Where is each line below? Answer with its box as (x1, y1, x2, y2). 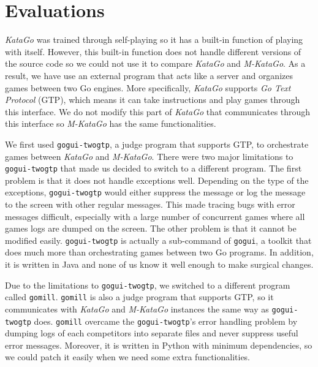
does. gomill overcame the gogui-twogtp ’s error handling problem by (34, 314, 298, 327)
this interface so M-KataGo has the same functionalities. (5, 117, 216, 130)
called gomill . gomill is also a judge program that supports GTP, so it (5, 290, 274, 303)
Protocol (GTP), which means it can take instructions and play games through (5, 93, 300, 106)
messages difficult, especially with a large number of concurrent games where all (5, 210, 305, 222)
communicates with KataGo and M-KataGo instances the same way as (5, 302, 269, 315)
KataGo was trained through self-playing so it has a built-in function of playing (5, 33, 303, 46)
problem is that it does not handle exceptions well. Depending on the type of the (5, 173, 309, 186)
